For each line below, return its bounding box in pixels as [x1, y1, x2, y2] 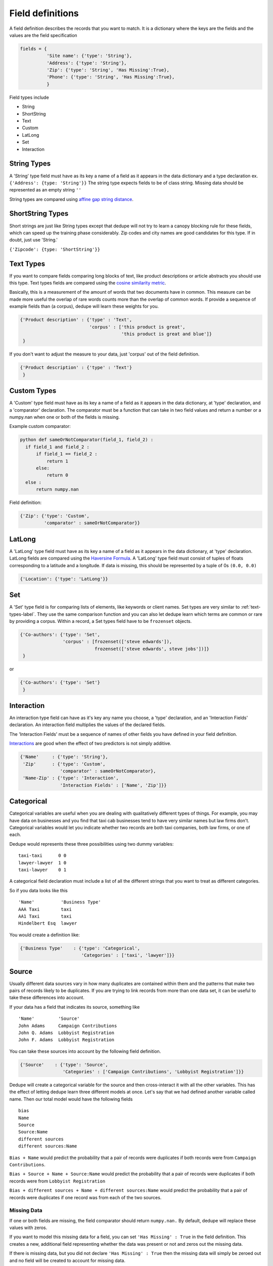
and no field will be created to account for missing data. [9, 1257, 126, 1263]
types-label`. [9, 611, 36, 617]
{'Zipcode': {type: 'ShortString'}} [9, 246, 101, 252]
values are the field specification [9, 32, 78, 38]
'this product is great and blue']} [121, 331, 212, 337]
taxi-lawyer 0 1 [18, 867, 67, 873]
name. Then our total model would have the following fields [9, 1096, 133, 1102]
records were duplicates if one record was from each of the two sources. [9, 1194, 162, 1200]
